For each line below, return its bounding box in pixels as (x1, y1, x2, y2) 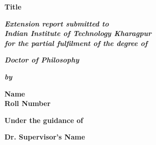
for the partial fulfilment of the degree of (4, 37, 148, 48)
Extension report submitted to (4, 18, 109, 28)
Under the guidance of (4, 114, 83, 125)
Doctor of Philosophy (4, 54, 79, 65)
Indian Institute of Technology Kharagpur (4, 28, 152, 38)
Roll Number (4, 98, 51, 108)
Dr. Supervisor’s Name (4, 131, 85, 142)
